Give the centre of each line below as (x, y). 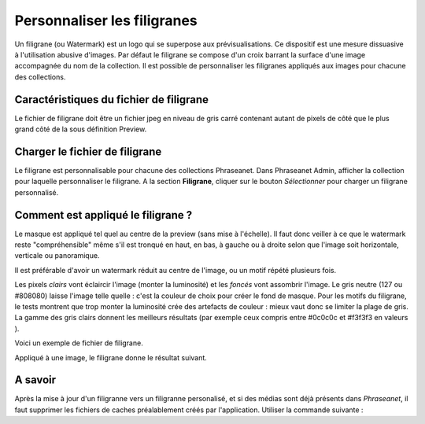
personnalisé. (37, 192)
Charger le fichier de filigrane (88, 151)
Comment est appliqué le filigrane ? (103, 215)
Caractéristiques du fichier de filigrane (111, 100)
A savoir (35, 380)
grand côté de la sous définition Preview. (81, 129)
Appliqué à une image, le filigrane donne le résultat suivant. (111, 357)
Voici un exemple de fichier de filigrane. (79, 343)
